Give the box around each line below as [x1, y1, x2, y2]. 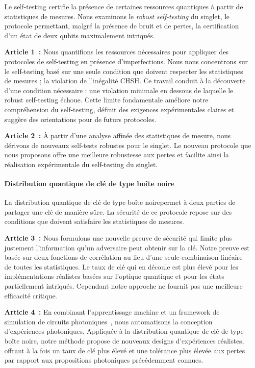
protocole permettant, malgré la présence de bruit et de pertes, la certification [4, 21, 239, 31]
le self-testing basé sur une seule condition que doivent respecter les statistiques [4, 66, 243, 76]
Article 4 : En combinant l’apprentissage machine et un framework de [4, 307, 220, 317]
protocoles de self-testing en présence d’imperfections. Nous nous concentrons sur [4, 56, 248, 66]
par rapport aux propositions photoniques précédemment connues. [4, 355, 203, 365]
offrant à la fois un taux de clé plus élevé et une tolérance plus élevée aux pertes [4, 345, 245, 355]
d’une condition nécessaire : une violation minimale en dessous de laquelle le [4, 85, 233, 95]
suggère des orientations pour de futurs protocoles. [4, 114, 156, 124]
